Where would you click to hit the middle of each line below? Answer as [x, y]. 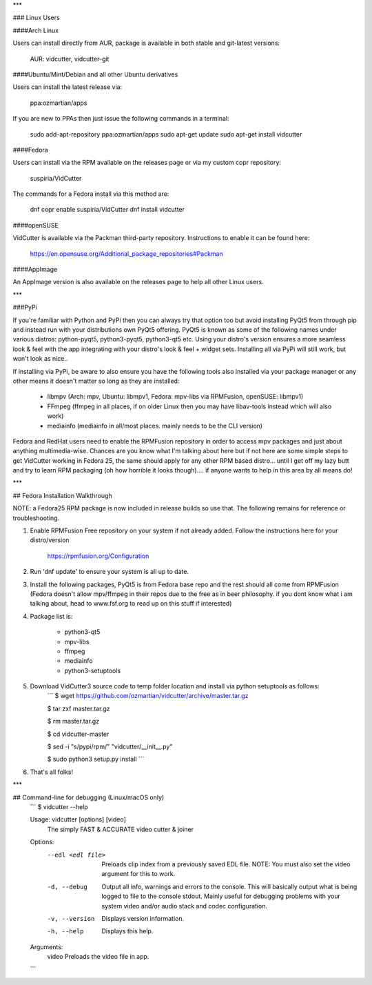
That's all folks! [52, 772]
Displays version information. [143, 918]
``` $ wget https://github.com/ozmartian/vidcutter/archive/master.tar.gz [148, 696]
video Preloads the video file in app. [98, 957]
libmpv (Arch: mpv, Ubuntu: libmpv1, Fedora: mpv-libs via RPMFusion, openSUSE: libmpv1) [175, 397]
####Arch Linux [35, 30]
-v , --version [71, 918]
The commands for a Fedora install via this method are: [91, 194]
